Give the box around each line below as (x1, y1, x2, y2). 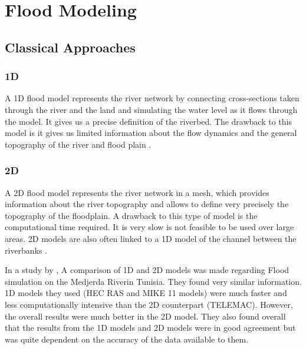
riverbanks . (5, 244, 48, 256)
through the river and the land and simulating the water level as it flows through (5, 103, 298, 115)
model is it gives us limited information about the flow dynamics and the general (5, 127, 297, 139)
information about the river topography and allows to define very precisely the (5, 198, 289, 210)
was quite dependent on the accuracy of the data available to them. (5, 333, 249, 345)
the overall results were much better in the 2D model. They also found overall (5, 310, 286, 322)
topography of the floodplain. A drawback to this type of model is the (5, 209, 258, 221)
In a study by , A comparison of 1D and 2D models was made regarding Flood (5, 264, 289, 276)
